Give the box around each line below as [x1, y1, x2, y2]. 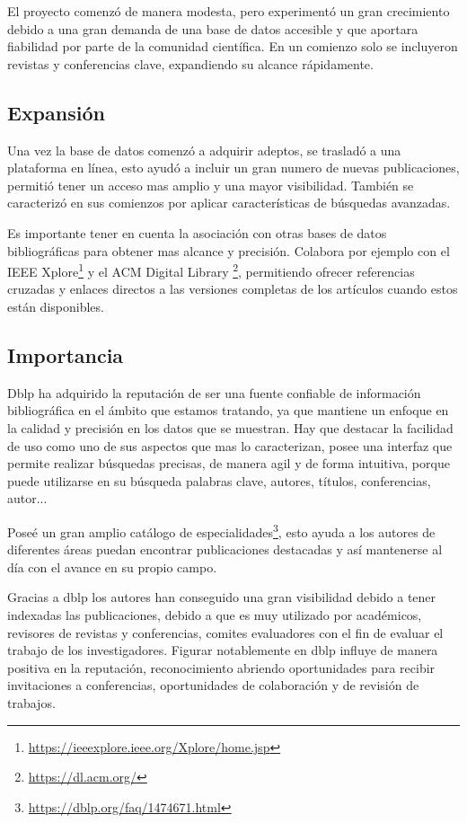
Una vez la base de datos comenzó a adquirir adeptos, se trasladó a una [7, 140, 401, 159]
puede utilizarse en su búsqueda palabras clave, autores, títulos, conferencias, [7, 471, 431, 490]
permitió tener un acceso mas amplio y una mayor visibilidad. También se [7, 175, 414, 194]
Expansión [7, 98, 105, 126]
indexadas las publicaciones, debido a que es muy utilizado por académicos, [7, 605, 422, 624]
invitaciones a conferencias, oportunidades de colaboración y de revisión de [7, 676, 419, 695]
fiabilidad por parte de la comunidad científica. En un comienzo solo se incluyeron [7, 37, 458, 56]
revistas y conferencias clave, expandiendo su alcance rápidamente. [7, 54, 374, 73]
